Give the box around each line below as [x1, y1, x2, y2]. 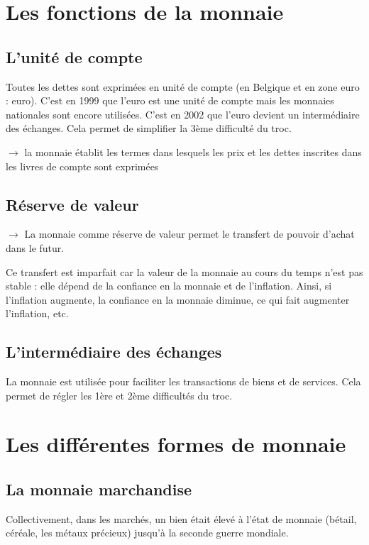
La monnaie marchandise [6, 478, 192, 500]
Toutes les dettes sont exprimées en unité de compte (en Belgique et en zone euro [6, 79, 360, 94]
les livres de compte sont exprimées [6, 158, 159, 173]
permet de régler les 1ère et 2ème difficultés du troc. [6, 387, 233, 402]
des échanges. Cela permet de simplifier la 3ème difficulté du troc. [6, 121, 292, 136]
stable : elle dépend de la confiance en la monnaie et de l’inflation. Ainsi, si [6, 278, 332, 293]
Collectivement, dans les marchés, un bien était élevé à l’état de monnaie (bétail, [6, 511, 357, 526]
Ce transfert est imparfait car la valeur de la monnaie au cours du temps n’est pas [6, 264, 363, 279]
